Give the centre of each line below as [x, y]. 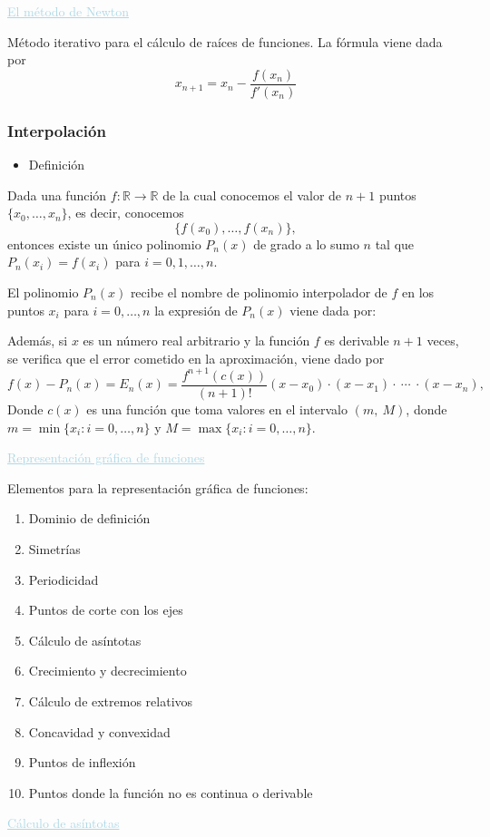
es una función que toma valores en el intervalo [217, 409]
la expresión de [196, 310]
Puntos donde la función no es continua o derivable [171, 792]
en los [418, 292]
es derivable [357, 341]
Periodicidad [64, 579]
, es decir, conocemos [126, 213]
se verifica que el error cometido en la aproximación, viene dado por [196, 358]
